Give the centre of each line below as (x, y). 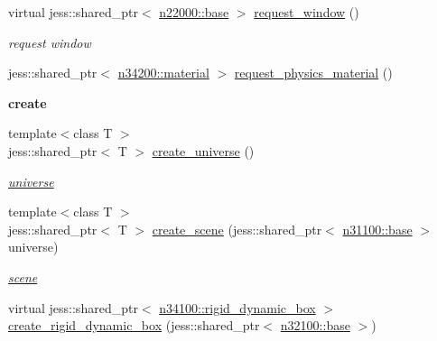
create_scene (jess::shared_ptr (237, 229)
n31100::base (377, 229)
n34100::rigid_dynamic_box (237, 307)
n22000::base (194, 12)
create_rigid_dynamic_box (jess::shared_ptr (134, 325)
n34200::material (163, 73)
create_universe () (203, 150)
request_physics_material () (313, 73)
